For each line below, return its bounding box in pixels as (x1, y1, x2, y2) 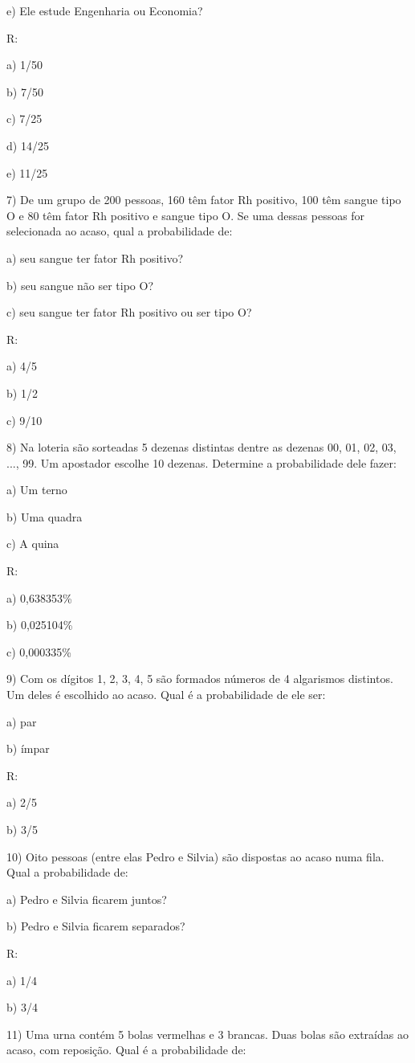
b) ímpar (6, 740, 50, 757)
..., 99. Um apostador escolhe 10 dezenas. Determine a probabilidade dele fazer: (6, 454, 397, 471)
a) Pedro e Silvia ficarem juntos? (6, 890, 167, 907)
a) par (6, 713, 37, 730)
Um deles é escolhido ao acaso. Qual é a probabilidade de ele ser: (6, 686, 326, 703)
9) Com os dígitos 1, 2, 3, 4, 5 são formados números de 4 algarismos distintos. (6, 670, 393, 687)
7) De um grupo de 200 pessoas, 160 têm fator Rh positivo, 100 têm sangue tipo (6, 191, 401, 208)
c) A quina (6, 535, 59, 552)
